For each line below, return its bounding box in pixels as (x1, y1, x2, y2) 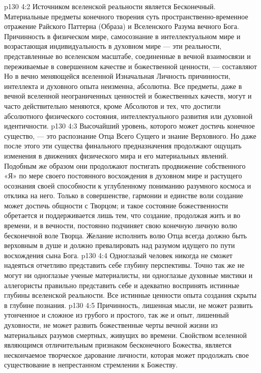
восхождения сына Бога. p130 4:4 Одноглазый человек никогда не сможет (4, 250, 233, 260)
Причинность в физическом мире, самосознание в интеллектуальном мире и (4, 30, 241, 41)
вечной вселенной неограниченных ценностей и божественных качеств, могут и (4, 90, 252, 101)
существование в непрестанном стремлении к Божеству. (4, 359, 178, 370)
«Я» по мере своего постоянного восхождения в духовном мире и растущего (4, 170, 242, 181)
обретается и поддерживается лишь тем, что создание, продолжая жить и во (4, 210, 241, 221)
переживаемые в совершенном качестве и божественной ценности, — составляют (4, 60, 257, 71)
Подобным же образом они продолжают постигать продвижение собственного (4, 160, 246, 171)
